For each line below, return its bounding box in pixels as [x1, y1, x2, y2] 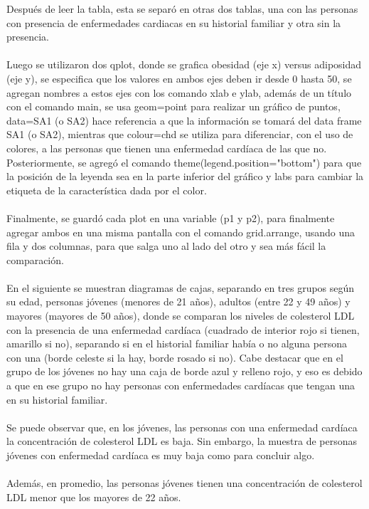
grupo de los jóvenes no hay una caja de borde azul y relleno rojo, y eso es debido [6, 364, 363, 379]
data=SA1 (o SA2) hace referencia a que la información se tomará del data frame [6, 112, 362, 127]
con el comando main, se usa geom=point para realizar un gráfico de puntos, [6, 99, 341, 114]
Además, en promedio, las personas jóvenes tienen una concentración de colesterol [6, 476, 363, 490]
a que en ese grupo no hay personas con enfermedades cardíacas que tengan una [6, 378, 355, 393]
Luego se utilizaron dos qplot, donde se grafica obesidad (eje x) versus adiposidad [6, 57, 362, 72]
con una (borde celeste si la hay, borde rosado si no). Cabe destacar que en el [6, 350, 343, 364]
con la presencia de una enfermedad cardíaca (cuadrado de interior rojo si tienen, [6, 322, 360, 337]
